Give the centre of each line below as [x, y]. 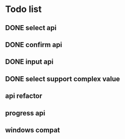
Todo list [23, 9]
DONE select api [31, 28]
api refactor [24, 96]
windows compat [32, 130]
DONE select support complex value [62, 79]
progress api [25, 113]
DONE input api [29, 62]
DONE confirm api [34, 44]
